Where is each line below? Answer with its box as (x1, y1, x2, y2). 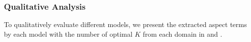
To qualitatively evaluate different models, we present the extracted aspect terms (4, 19, 247, 29)
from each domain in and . (143, 28, 223, 39)
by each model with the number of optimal (4, 28, 133, 39)
